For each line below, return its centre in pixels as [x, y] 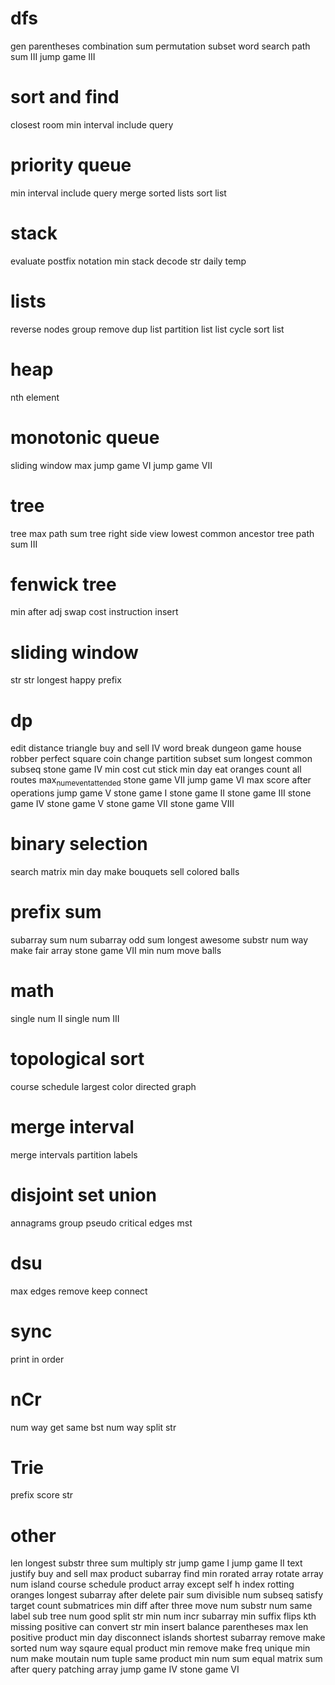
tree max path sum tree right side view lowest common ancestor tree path [162, 533]
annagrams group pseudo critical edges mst [101, 1223]
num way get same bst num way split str [93, 1427]
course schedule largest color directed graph [103, 1086]
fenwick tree [63, 584]
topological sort [77, 1059]
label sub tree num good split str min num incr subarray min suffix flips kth [163, 1616]
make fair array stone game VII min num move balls [116, 950]
